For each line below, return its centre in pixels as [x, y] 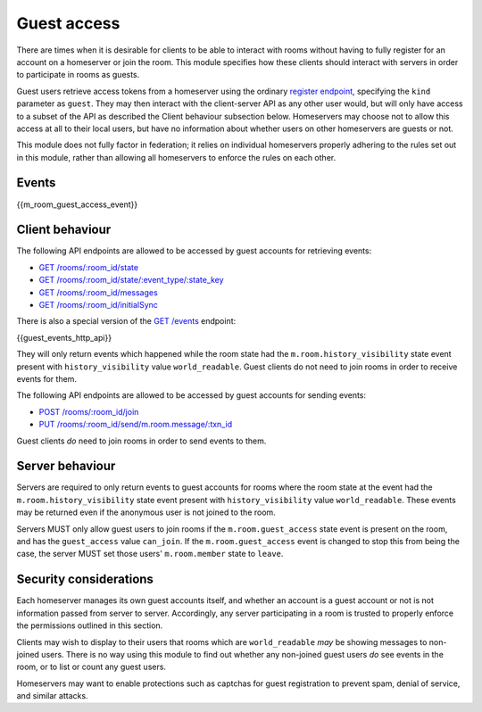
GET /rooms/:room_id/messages [98, 292]
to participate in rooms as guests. [78, 75]
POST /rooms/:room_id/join [89, 411]
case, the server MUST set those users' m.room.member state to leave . [150, 554]
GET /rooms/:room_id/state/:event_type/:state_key [131, 280]
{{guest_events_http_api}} [64, 337]
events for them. [47, 379]
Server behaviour [66, 466]
